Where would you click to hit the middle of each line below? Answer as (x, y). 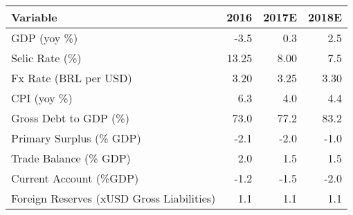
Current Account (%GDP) (75, 178)
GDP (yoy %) (45, 38)
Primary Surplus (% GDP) (76, 138)
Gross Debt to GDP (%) (70, 118)
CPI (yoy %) (42, 98)
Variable (34, 17)
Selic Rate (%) (46, 58)
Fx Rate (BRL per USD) (72, 78)
